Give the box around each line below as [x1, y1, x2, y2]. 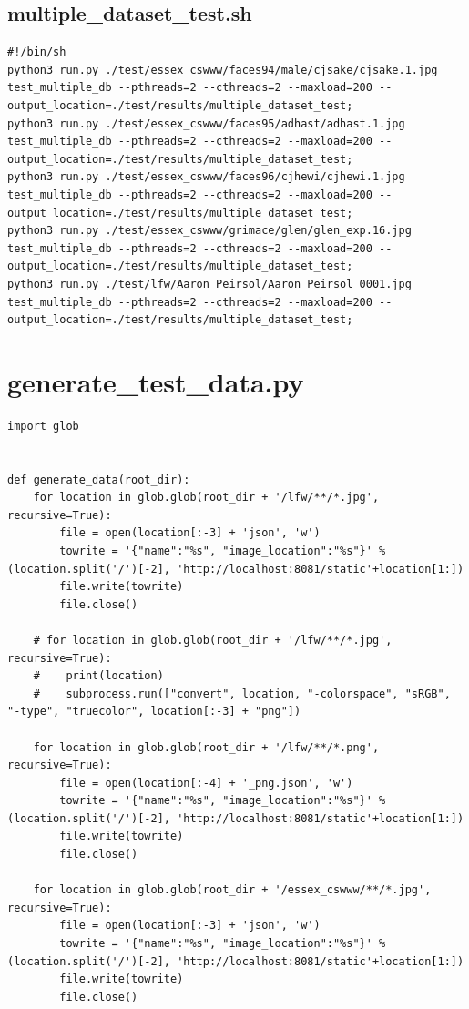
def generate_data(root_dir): [7, 473, 190, 486]
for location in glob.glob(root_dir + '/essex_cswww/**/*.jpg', [33, 883, 432, 897]
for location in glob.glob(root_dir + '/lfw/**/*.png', [33, 740, 380, 754]
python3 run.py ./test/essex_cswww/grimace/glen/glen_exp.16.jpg [7, 224, 412, 238]
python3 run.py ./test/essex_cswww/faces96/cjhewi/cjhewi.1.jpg [7, 170, 405, 184]
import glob [7, 419, 79, 433]
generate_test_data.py [7, 362, 304, 400]
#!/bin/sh [7, 46, 66, 59]
